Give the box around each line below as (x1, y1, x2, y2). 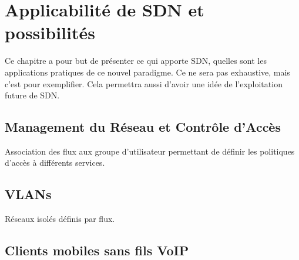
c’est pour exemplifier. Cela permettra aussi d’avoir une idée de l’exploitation (5, 77, 283, 90)
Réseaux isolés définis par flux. (5, 213, 115, 225)
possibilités (5, 20, 95, 45)
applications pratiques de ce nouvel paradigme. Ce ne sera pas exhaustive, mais (5, 66, 290, 78)
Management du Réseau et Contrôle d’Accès (5, 118, 281, 136)
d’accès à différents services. (5, 156, 105, 169)
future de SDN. (5, 89, 60, 101)
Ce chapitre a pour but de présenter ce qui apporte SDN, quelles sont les (5, 54, 267, 67)
